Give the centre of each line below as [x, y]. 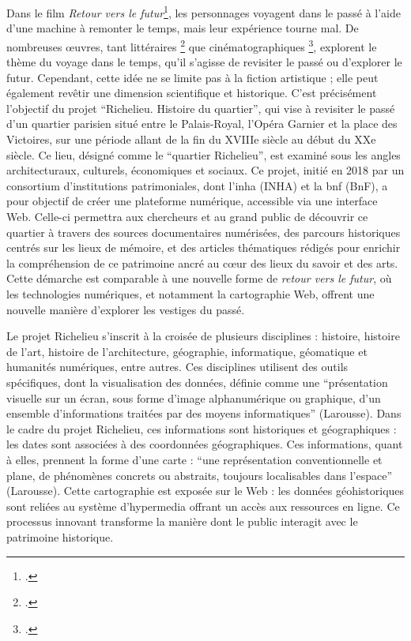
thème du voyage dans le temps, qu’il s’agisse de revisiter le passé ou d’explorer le [204, 62]
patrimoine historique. [60, 536]
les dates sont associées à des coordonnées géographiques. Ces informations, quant [205, 444]
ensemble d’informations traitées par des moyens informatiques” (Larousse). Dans [204, 413]
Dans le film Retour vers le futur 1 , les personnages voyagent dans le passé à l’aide [204, 11]
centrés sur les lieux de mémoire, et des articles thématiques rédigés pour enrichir [204, 247]
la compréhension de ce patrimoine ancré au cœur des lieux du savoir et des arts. [202, 262]
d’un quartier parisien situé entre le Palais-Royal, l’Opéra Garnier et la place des [202, 124]
